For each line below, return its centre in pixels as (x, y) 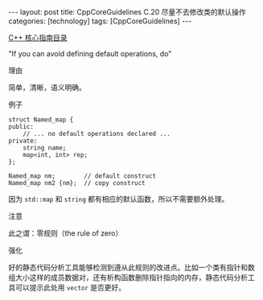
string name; (45, 148)
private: (23, 141)
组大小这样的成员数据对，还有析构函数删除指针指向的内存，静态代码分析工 (131, 277)
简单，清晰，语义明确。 (47, 87)
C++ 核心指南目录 (38, 37)
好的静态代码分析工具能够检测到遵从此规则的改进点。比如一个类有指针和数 (131, 267)
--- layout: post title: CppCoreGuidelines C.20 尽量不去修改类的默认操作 (127, 12)
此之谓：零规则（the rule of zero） (66, 233)
